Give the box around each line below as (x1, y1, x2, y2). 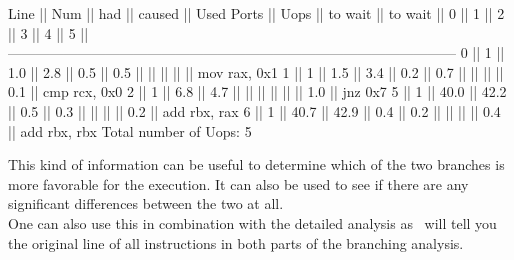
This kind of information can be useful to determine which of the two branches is (8, 154, 505, 175)
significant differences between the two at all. (8, 193, 284, 214)
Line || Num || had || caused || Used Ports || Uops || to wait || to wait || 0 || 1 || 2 (8, 3, 505, 23)
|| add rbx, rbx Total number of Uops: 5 (8, 120, 252, 141)
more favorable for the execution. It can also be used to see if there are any (8, 173, 469, 194)
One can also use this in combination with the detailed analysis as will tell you (8, 212, 497, 233)
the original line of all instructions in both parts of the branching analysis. (8, 232, 464, 253)
